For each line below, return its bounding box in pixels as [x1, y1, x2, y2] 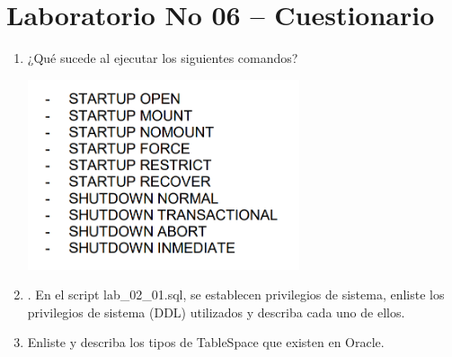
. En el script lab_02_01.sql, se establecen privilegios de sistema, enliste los [27, 285, 445, 304]
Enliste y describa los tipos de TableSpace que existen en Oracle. [27, 333, 385, 352]
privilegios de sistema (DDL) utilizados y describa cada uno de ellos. [27, 302, 405, 321]
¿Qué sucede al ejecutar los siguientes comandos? [27, 49, 298, 67]
